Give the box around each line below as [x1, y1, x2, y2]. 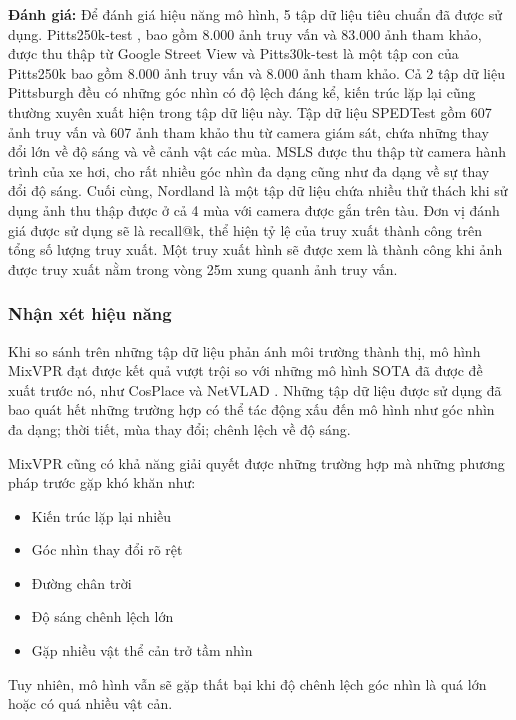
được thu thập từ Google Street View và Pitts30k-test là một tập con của [8, 43, 459, 64]
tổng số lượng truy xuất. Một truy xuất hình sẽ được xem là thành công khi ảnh [8, 239, 503, 260]
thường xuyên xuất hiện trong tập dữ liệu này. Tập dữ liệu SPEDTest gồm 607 [8, 101, 492, 122]
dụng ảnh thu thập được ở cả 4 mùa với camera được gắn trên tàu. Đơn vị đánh [8, 199, 500, 220]
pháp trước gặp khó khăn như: [8, 472, 196, 493]
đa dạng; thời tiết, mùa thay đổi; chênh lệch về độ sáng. [8, 418, 351, 439]
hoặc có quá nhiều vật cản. [8, 693, 173, 714]
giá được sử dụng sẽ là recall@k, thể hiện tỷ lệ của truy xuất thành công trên [8, 219, 482, 240]
